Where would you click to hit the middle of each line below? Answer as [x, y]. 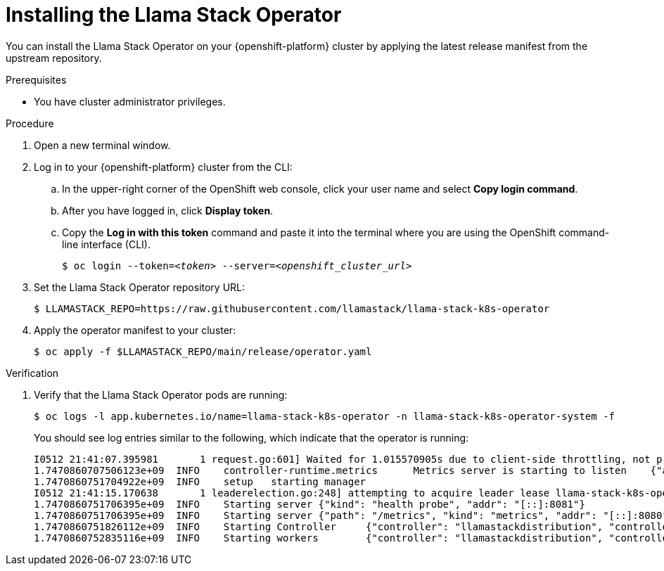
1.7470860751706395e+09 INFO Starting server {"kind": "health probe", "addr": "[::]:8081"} [309, 504]
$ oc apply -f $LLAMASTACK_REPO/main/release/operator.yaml [203, 351]
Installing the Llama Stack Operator [174, 15]
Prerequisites [36, 79]
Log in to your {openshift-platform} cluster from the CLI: [163, 167]
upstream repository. [54, 58]
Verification [32, 373]
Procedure [30, 123]
